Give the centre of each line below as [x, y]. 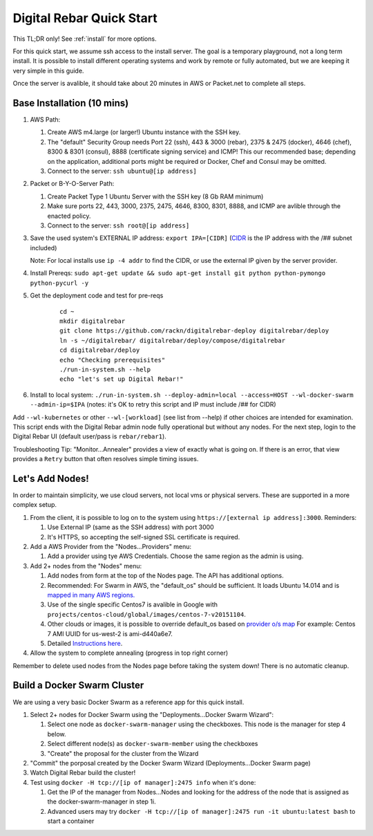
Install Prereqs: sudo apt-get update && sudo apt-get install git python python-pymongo [178, 273]
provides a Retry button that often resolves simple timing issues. [106, 459]
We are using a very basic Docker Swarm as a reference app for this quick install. [128, 702]
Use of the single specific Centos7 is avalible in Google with [132, 604]
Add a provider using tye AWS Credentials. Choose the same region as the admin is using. [175, 556]
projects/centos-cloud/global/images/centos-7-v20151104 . [147, 614]
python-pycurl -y [59, 283]
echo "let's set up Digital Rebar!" [122, 379]
